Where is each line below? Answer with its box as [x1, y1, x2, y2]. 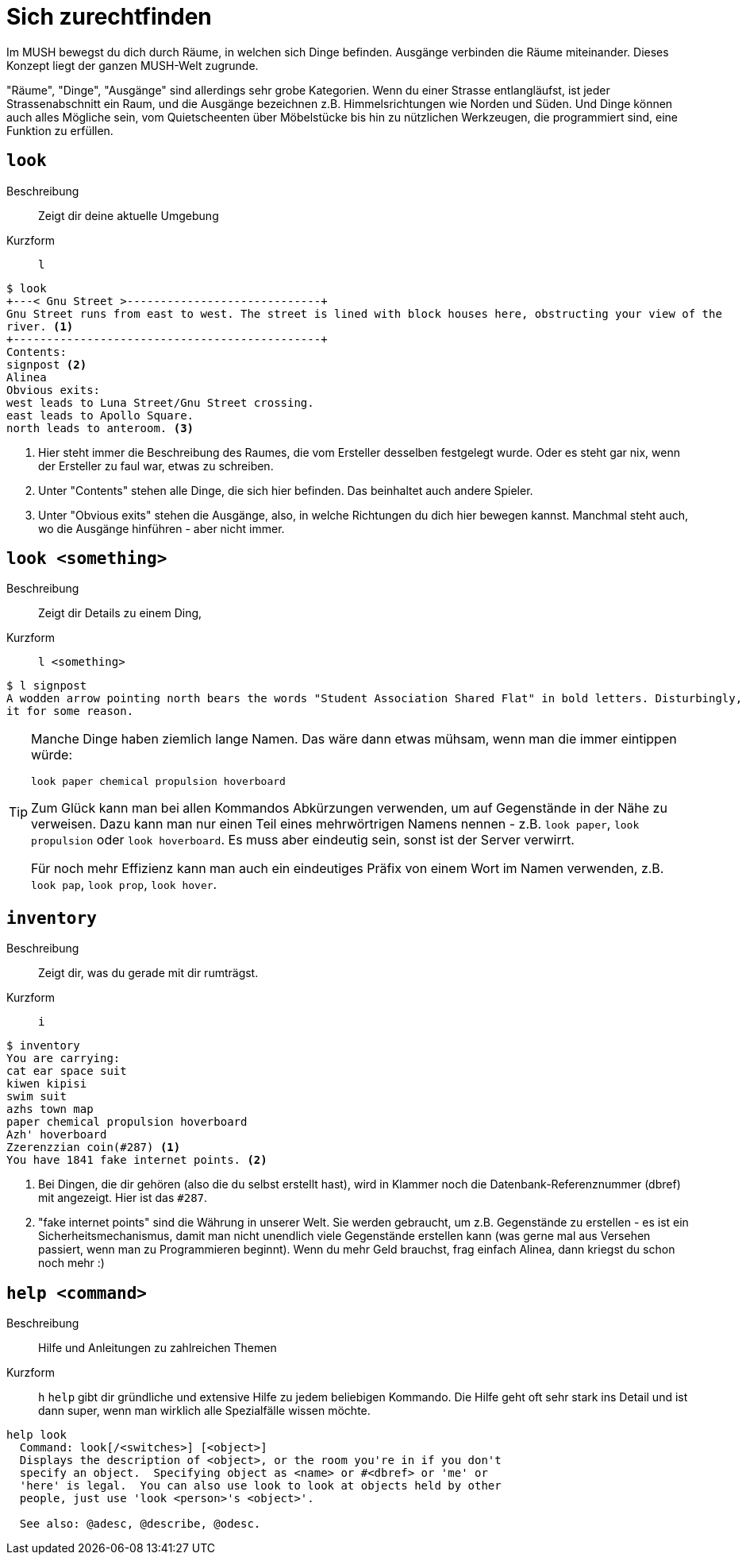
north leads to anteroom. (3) [6, 421, 194, 435]
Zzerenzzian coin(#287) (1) [6, 1141, 181, 1154]
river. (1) [6, 319, 74, 333]
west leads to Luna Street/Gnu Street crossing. [6, 396, 314, 409]
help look [6, 1428, 67, 1442]
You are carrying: [6, 1052, 121, 1065]
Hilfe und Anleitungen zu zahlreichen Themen [38, 1341, 277, 1355]
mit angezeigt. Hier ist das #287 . [38, 1191, 208, 1205]
